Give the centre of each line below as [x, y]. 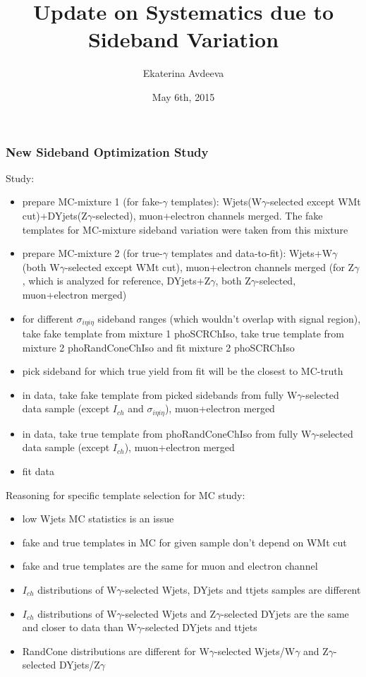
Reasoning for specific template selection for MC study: [126, 495]
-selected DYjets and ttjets [200, 627]
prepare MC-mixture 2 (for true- [92, 253]
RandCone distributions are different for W [116, 651]
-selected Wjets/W [255, 651]
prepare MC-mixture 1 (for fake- [92, 202]
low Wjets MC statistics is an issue [98, 519]
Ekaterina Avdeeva [183, 73]
